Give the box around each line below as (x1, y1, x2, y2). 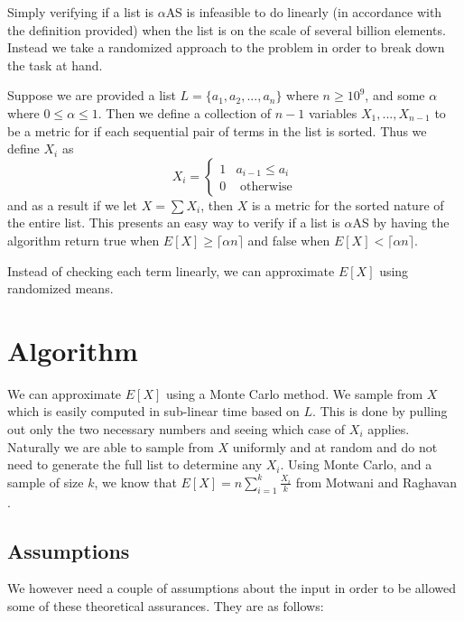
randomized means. (7, 279, 114, 298)
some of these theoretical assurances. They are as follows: (7, 597, 324, 615)
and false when (247, 230, 330, 249)
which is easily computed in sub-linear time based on (7, 402, 300, 421)
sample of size (7, 472, 84, 491)
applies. (367, 420, 410, 439)
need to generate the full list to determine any (7, 455, 263, 474)
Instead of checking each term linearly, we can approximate (7, 261, 335, 280)
